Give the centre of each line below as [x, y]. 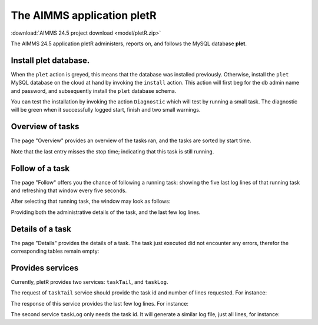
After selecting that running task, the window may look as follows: [91, 201]
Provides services [45, 268]
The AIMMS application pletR [84, 15]
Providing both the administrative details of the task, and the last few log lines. [106, 212]
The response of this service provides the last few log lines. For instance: [100, 303]
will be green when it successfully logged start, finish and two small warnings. [106, 110]
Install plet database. [50, 60]
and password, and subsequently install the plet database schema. [94, 91]
